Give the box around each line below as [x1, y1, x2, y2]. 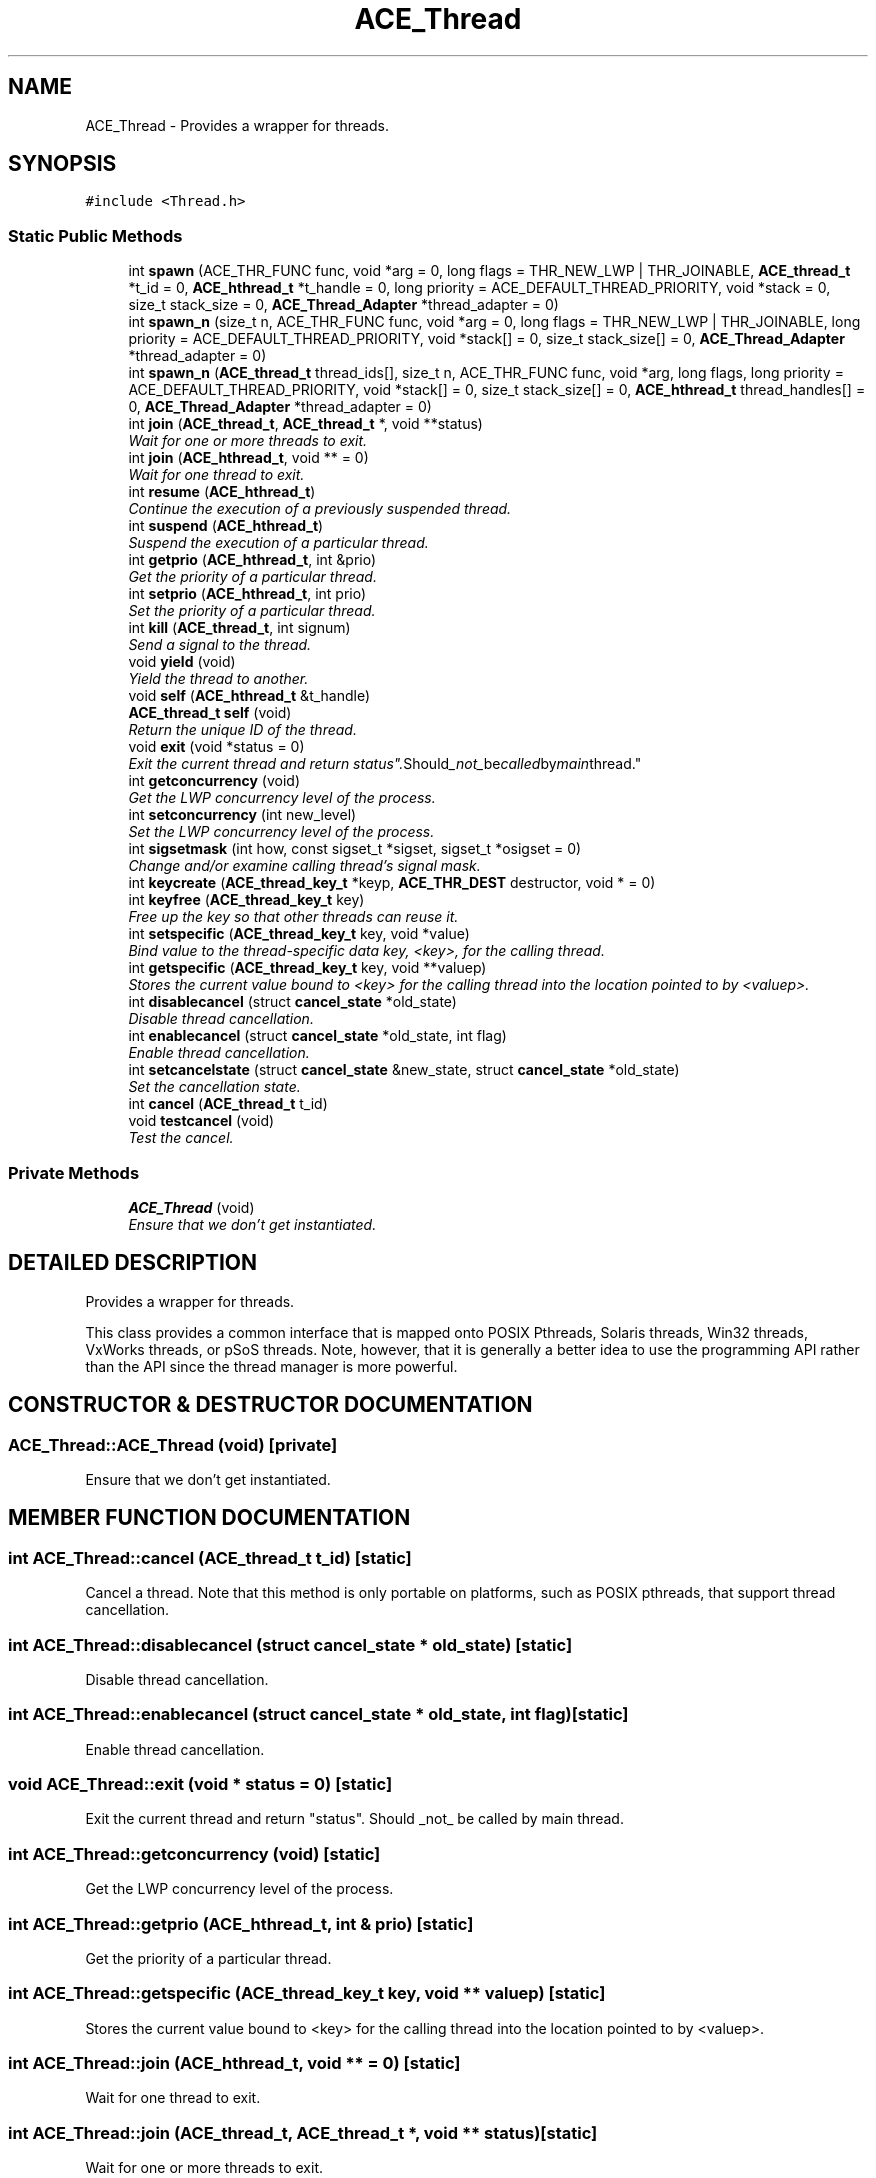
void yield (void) [128, 653, 236, 671]
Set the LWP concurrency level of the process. [128, 823, 435, 841]
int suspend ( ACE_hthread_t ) [128, 517, 324, 535]
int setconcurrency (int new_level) [128, 806, 357, 824]
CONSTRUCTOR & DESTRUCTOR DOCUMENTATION [8, 1392, 533, 1418]
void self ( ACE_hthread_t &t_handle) [128, 687, 371, 705]
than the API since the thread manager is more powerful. [85, 1357, 458, 1375]
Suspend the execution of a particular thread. [128, 534, 429, 552]
